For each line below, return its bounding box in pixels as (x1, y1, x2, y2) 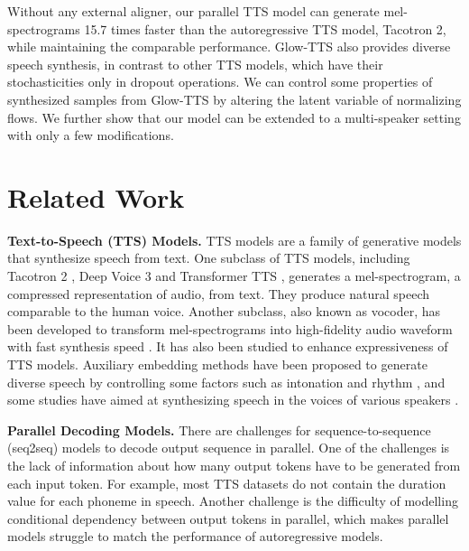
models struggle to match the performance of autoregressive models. (7, 527, 383, 546)
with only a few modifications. (7, 126, 174, 145)
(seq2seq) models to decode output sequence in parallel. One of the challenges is (7, 438, 450, 457)
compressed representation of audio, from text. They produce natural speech (7, 284, 429, 303)
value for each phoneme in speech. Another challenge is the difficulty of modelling (7, 491, 458, 510)
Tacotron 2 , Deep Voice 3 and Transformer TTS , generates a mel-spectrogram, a (7, 266, 461, 285)
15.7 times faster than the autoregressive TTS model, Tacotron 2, (84, 19, 446, 38)
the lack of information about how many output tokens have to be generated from (7, 456, 461, 474)
